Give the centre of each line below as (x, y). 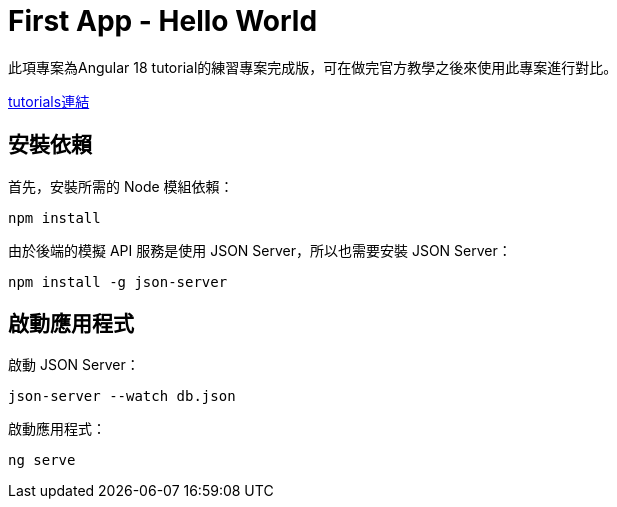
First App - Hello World (163, 21)
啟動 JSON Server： (74, 365)
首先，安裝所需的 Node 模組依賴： (121, 186)
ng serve (42, 460)
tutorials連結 (49, 101)
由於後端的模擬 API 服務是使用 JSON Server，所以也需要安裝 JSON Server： (260, 250)
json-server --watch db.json (122, 396)
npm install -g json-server (118, 281)
